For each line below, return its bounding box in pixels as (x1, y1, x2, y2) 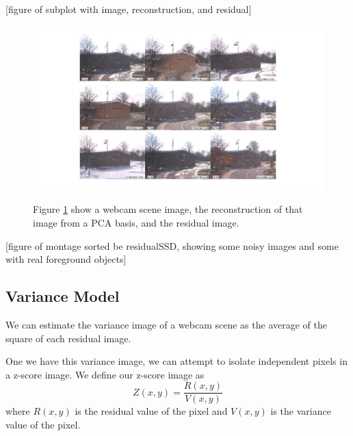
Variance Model (5, 285, 120, 307)
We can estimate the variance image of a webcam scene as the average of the (5, 317, 327, 331)
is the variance (270, 404, 331, 418)
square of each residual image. (5, 331, 131, 345)
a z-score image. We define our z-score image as (5, 367, 205, 381)
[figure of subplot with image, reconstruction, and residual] (5, 2, 252, 16)
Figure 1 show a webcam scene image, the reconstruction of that (33, 202, 303, 216)
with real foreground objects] (5, 252, 127, 266)
